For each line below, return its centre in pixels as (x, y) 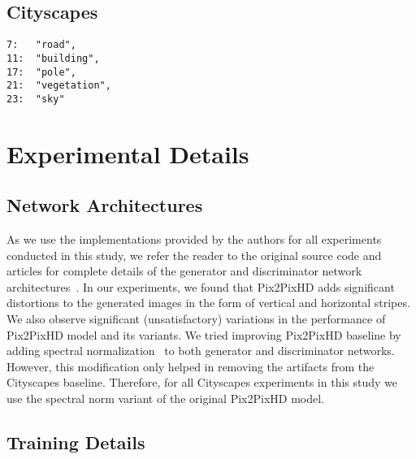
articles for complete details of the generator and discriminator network (184, 271)
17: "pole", (41, 72)
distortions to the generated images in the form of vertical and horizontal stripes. (208, 303)
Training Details (76, 442)
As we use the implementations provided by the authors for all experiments (194, 239)
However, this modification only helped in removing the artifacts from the (191, 366)
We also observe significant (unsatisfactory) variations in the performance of (196, 319)
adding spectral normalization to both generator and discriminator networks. (201, 351)
